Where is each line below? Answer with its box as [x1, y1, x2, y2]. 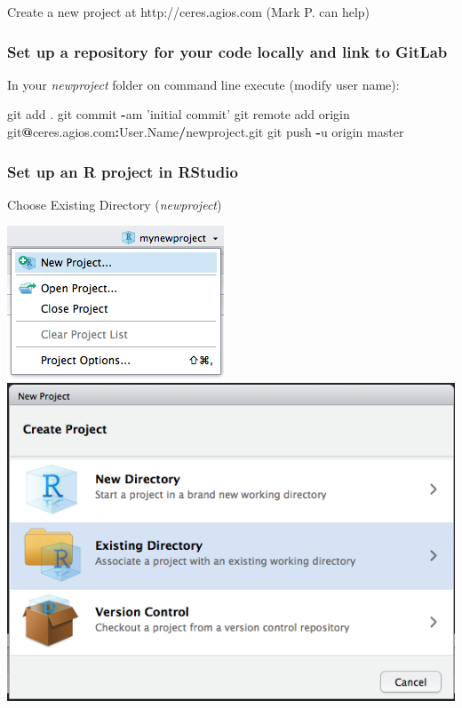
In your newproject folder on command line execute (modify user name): [7, 75, 400, 93]
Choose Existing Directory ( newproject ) [7, 195, 222, 213]
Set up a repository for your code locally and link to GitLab [7, 40, 448, 62]
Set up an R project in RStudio [7, 160, 238, 182]
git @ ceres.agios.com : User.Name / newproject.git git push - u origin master [7, 123, 404, 140]
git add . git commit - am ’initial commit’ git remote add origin [7, 105, 350, 123]
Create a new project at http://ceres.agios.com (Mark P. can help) [7, 3, 370, 20]
